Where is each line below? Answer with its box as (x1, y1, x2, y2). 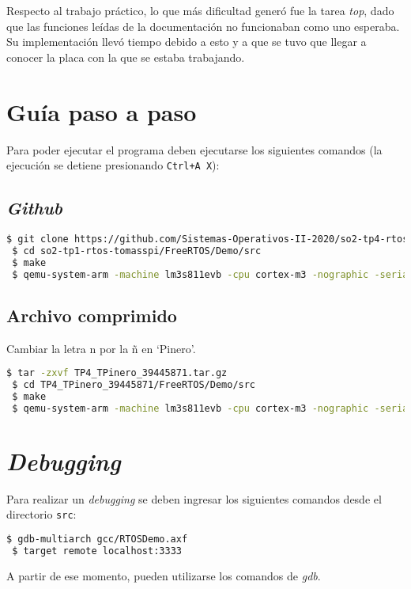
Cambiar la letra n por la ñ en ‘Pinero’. (6, 340, 196, 356)
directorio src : (6, 506, 77, 522)
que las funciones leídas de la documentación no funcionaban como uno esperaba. (6, 17, 400, 34)
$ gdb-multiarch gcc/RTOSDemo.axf (6, 534, 188, 545)
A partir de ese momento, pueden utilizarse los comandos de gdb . (6, 567, 321, 583)
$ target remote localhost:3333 (12, 545, 182, 557)
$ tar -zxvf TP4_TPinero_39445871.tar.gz (6, 367, 228, 379)
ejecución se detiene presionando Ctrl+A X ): (6, 157, 220, 173)
